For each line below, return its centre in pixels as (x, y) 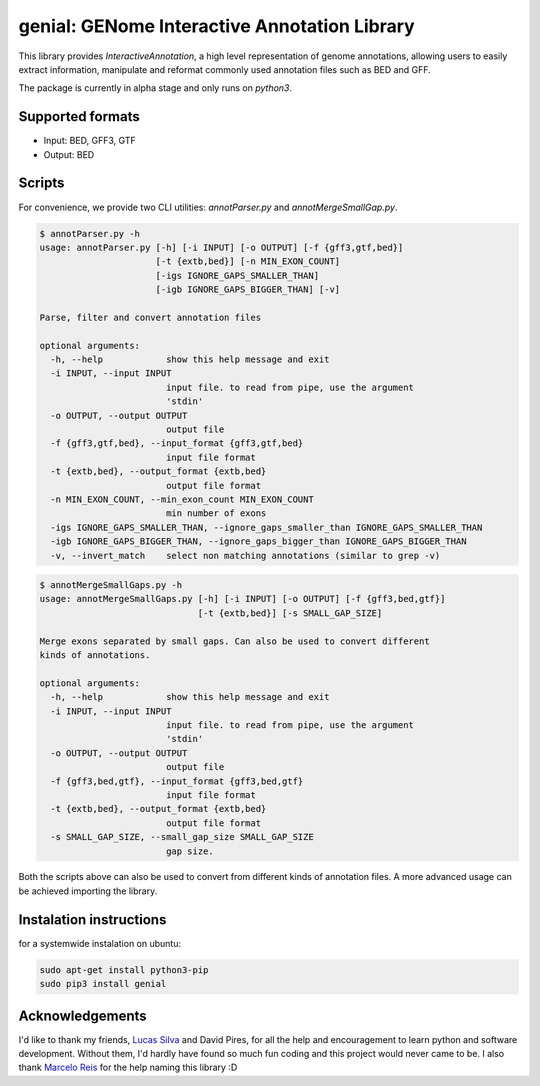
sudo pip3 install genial (103, 984)
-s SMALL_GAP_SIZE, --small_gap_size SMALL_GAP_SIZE (182, 837)
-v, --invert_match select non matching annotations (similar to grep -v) (245, 555)
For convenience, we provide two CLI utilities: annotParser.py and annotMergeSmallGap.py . (208, 207)
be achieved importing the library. (88, 891)
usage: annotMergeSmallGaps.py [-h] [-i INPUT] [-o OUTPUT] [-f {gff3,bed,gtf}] (242, 599)
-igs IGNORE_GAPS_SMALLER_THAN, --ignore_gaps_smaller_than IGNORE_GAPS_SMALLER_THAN (266, 527)
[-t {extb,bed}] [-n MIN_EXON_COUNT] (248, 261)
